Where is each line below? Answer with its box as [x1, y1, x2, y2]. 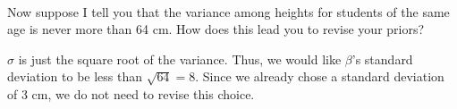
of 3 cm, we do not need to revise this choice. [7, 84, 255, 103]
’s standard [351, 49, 413, 68]
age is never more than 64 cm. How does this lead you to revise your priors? [7, 20, 425, 38]
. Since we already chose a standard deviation [195, 67, 444, 86]
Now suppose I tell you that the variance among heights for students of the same [7, 2, 450, 21]
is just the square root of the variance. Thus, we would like [18, 49, 342, 68]
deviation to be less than [7, 67, 143, 86]
